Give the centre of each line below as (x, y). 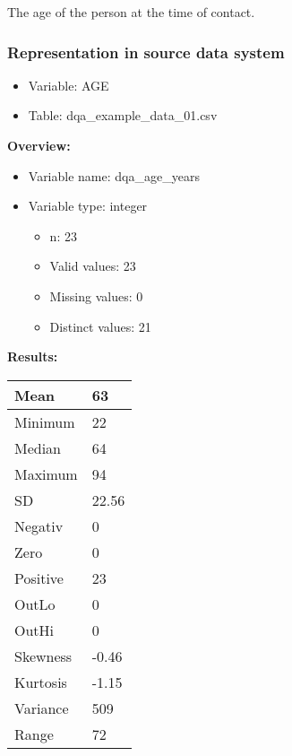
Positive (39, 578)
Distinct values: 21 (100, 326)
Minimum (45, 421)
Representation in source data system (146, 52)
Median (38, 448)
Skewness (43, 656)
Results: (33, 356)
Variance (42, 708)
